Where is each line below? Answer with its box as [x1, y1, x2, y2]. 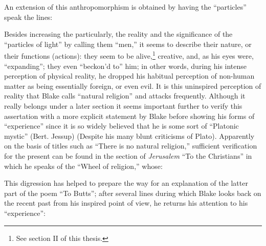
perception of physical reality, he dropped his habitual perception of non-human [4, 70, 255, 81]
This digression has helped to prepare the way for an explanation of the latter [4, 178, 248, 188]
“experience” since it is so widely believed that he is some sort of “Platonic [4, 120, 239, 131]
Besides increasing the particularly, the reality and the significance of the [4, 29, 233, 39]
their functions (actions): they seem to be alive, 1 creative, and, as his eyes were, [4, 49, 254, 61]
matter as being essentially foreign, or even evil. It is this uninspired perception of [4, 80, 261, 91]
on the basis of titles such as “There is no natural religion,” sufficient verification [4, 140, 257, 151]
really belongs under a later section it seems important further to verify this [4, 101, 242, 111]
